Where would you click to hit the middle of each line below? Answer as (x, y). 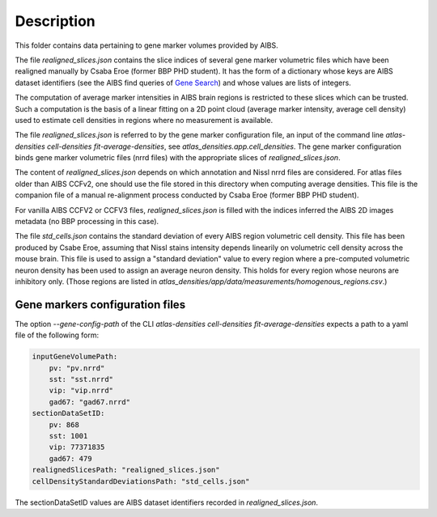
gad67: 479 (70, 458)
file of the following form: (57, 335)
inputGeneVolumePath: (75, 357)
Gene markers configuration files (100, 305)
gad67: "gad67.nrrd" (90, 402)
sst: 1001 (68, 436)
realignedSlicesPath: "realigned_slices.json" (126, 470)
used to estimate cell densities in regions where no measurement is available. (144, 120)
